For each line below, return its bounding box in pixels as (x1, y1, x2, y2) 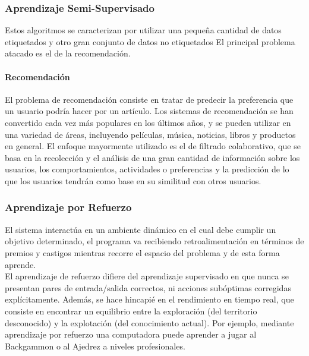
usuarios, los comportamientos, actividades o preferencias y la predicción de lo (5, 163, 289, 175)
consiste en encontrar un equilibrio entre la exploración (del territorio (5, 304, 257, 317)
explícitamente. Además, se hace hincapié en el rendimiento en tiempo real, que (5, 293, 294, 305)
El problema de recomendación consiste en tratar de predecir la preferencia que (5, 93, 294, 105)
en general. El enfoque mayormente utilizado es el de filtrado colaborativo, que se (5, 140, 301, 152)
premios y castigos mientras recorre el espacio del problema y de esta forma (5, 246, 280, 259)
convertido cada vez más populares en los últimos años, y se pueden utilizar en (5, 116, 291, 128)
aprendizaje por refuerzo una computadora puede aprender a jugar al (5, 328, 257, 341)
